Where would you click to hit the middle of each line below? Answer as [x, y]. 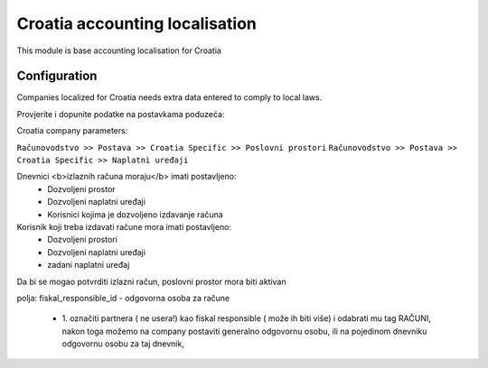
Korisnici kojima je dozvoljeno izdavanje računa [135, 214]
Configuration [57, 76]
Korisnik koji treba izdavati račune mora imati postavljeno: [124, 226]
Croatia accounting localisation [137, 23]
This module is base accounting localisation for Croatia [119, 51]
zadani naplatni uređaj [89, 265]
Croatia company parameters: [72, 131]
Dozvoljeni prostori [82, 240]
